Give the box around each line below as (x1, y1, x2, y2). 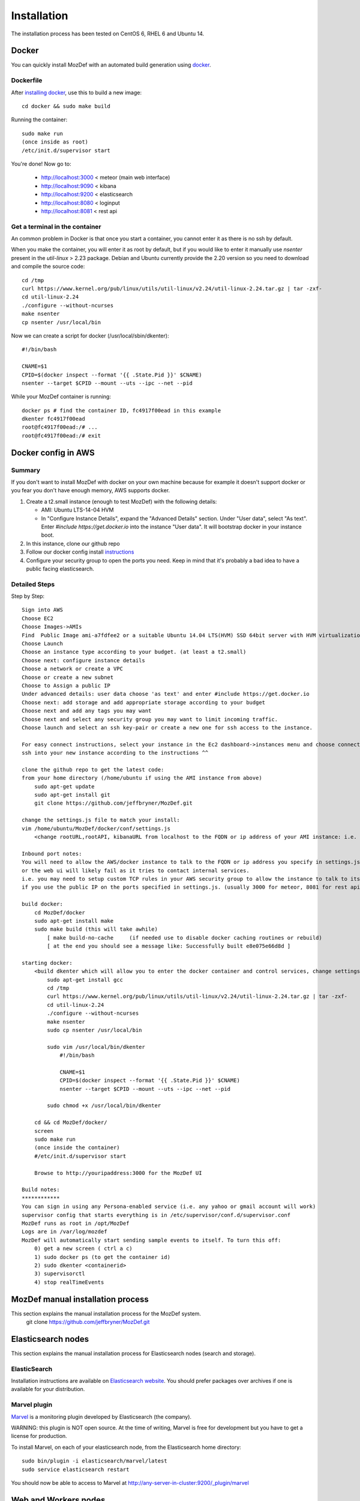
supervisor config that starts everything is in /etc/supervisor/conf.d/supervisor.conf (22, 1212, 291, 1218)
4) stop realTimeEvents (34, 1279, 104, 1285)
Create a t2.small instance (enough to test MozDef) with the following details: (26, 498, 217, 505)
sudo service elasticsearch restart (22, 1466, 130, 1473)
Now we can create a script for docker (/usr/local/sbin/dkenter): (11, 332, 169, 339)
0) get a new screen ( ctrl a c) (34, 1245, 133, 1252)
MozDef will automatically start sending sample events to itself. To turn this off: (22, 1237, 281, 1243)
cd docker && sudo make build (22, 103, 111, 109)
